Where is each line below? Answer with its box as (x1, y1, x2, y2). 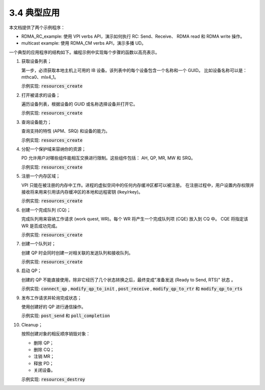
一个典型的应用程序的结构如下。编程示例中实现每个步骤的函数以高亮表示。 (9, 49, 159, 55)
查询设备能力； (21, 119, 52, 125)
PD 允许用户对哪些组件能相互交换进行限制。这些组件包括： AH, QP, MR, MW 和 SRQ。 (21, 155, 196, 161)
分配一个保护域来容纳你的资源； (21, 146, 86, 152)
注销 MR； (33, 353, 55, 360)
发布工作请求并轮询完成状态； (21, 294, 82, 301)
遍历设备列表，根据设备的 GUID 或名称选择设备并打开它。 (21, 101, 138, 107)
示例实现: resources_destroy (21, 376, 85, 382)
